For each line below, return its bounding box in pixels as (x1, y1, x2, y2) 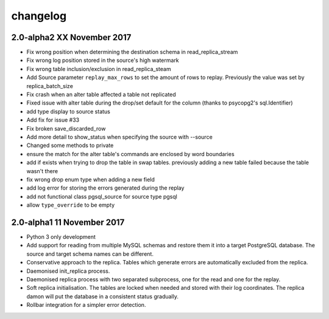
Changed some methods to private (26, 142, 114, 149)
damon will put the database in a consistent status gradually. (26, 292, 179, 300)
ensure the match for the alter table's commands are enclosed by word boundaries (26, 150, 235, 157)
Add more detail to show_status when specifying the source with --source (26, 133, 213, 140)
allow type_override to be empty (26, 201, 115, 209)
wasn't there (26, 167, 58, 174)
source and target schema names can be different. (26, 250, 154, 258)
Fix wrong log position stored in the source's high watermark (26, 57, 179, 64)
